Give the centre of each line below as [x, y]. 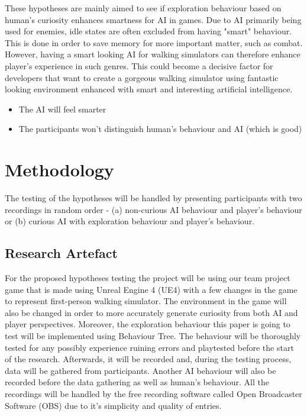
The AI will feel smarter [62, 109]
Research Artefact [61, 253]
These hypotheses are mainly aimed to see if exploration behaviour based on [143, 8]
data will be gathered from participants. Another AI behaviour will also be [140, 370]
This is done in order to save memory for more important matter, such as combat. [154, 42]
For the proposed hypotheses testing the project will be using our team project [148, 278]
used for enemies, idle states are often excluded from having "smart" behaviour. [148, 31]
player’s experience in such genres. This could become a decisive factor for [139, 65]
